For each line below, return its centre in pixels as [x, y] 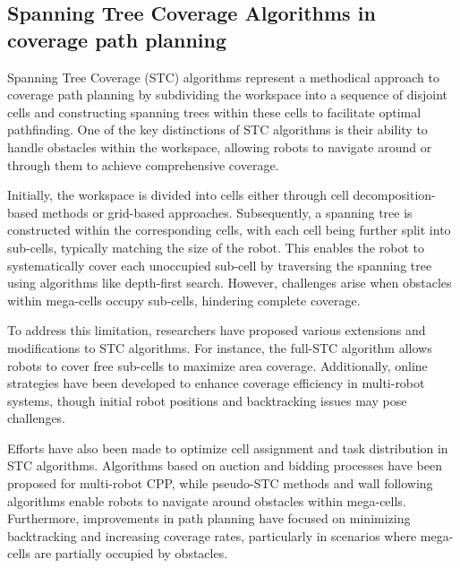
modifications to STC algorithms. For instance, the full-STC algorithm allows [220, 347]
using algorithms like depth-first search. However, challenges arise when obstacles [230, 283]
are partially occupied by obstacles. [131, 553]
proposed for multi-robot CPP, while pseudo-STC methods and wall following [220, 483]
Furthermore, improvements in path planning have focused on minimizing [209, 518]
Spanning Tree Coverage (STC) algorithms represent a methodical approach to [223, 77]
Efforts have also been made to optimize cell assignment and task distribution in [228, 448]
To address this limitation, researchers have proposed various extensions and [217, 330]
